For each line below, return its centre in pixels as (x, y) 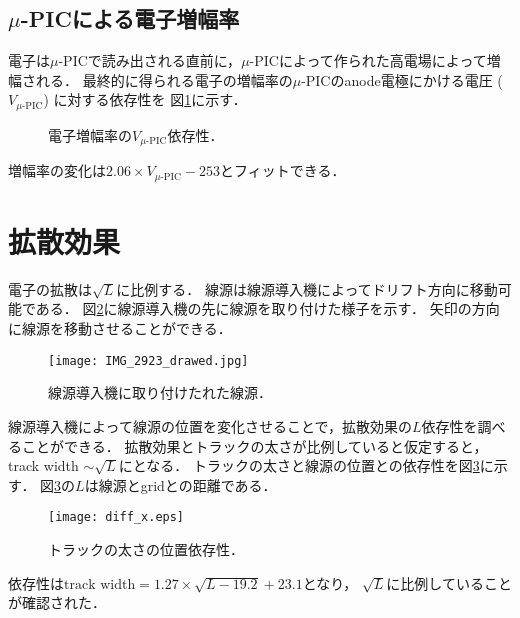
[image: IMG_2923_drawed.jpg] (148, 360)
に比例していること (449, 582)
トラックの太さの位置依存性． (146, 548)
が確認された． (57, 602)
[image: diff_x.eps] (116, 517)
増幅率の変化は (57, 170)
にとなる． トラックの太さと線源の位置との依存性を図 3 (299, 465)
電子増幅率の (90, 134)
